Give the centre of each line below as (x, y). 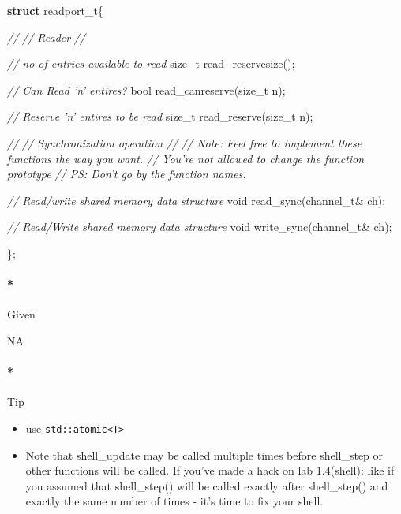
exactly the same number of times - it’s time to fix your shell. (174, 501)
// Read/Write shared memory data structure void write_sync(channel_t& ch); (200, 227)
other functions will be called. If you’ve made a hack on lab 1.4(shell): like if (210, 470)
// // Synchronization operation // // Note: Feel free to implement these (185, 142)
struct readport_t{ (55, 10)
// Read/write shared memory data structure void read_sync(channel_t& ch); (197, 200)
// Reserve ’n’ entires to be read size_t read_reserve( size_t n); (160, 116)
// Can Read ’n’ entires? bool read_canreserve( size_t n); (146, 89)
